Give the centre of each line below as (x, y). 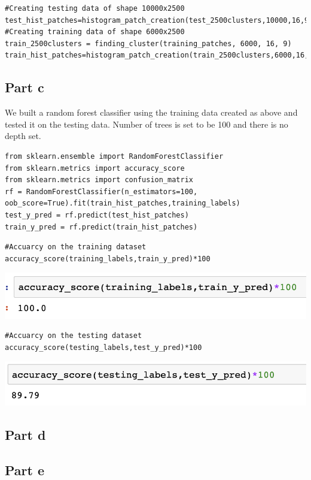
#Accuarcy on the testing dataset (74, 336)
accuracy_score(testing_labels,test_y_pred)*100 (103, 347)
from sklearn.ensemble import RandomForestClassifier (114, 156)
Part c (25, 87)
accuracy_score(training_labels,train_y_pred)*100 (108, 259)
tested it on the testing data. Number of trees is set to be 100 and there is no (147, 124)
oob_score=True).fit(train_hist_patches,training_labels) (123, 203)
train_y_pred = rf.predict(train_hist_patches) (101, 227)
